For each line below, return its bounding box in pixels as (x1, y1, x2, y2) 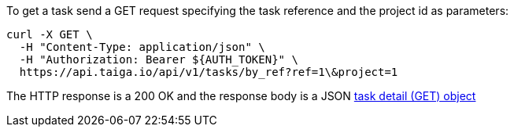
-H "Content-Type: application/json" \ (19, 41, 265, 53)
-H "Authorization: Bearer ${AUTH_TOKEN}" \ (19, 53, 298, 66)
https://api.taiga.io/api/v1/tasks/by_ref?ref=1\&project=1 (19, 66, 398, 78)
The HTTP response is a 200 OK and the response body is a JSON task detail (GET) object (6, 89, 476, 102)
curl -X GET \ (6, 28, 93, 41)
